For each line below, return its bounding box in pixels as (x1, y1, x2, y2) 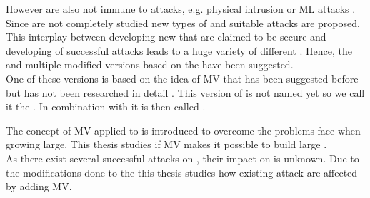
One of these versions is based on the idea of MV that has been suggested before (6, 71, 359, 85)
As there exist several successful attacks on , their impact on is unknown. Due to (6, 150, 359, 165)
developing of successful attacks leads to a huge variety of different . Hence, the (6, 43, 352, 58)
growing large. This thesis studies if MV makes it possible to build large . (6, 137, 327, 152)
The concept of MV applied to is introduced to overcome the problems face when (6, 123, 361, 137)
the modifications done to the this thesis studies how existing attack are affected (6, 165, 358, 179)
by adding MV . (6, 179, 72, 194)
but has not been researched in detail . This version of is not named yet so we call (6, 85, 365, 100)
